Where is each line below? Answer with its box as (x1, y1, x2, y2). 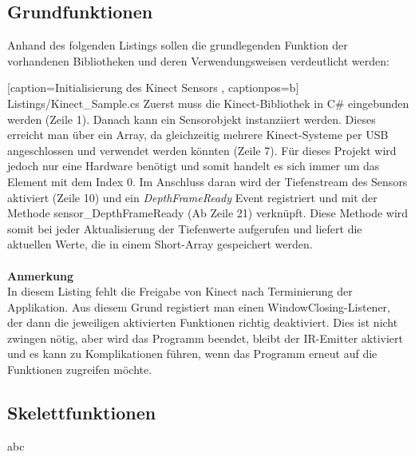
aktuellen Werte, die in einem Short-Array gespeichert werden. (7, 236, 313, 252)
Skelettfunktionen (7, 400, 156, 425)
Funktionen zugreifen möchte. (7, 361, 152, 378)
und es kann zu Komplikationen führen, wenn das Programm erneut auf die (7, 345, 377, 362)
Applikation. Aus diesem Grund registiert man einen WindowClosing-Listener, (7, 298, 390, 315)
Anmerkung (7, 267, 73, 284)
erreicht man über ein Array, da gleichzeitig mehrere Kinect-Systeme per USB (7, 126, 389, 143)
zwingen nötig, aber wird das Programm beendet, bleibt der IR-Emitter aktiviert (7, 329, 404, 346)
